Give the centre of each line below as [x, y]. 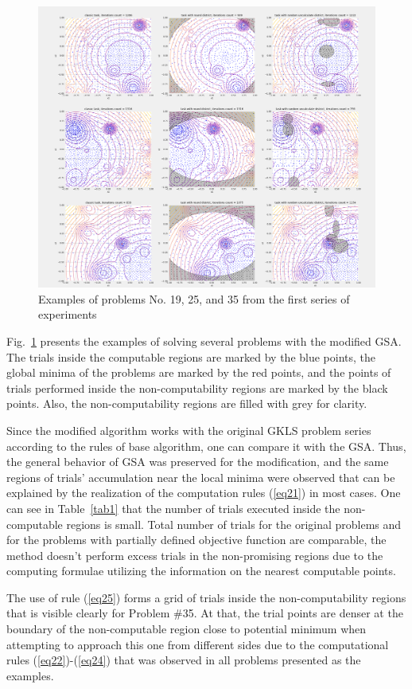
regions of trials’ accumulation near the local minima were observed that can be [201, 477]
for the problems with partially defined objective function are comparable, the [196, 540]
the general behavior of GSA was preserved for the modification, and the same [198, 462]
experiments [68, 314]
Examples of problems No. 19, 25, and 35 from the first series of [194, 298]
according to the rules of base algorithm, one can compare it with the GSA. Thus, [206, 446]
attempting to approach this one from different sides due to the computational [198, 644]
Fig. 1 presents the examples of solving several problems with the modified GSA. [204, 341]
